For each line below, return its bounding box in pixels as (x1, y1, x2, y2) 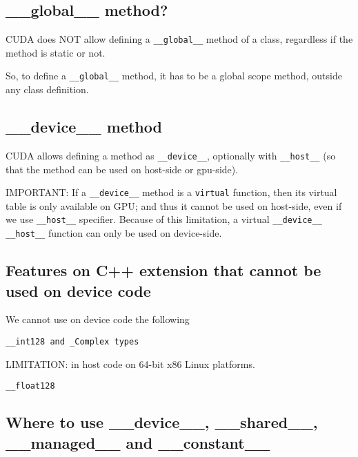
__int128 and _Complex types (6, 336, 139, 347)
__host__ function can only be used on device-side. (6, 226, 222, 240)
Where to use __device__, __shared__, (6, 411, 318, 433)
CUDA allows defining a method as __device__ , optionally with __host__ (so (6, 148, 336, 162)
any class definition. (6, 82, 89, 97)
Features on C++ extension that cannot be (6, 260, 321, 281)
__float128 (6, 381, 55, 391)
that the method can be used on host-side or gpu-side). (6, 162, 239, 176)
